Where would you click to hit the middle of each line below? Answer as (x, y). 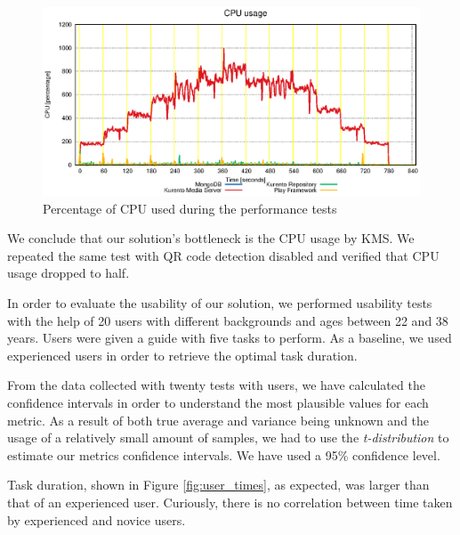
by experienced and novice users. (97, 519)
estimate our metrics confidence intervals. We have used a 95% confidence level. (224, 454)
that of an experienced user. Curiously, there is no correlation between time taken (230, 502)
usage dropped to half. (69, 273)
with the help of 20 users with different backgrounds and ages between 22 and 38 (228, 320)
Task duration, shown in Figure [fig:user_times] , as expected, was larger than (218, 485)
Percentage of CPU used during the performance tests (190, 208)
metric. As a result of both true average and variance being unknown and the (218, 420)
